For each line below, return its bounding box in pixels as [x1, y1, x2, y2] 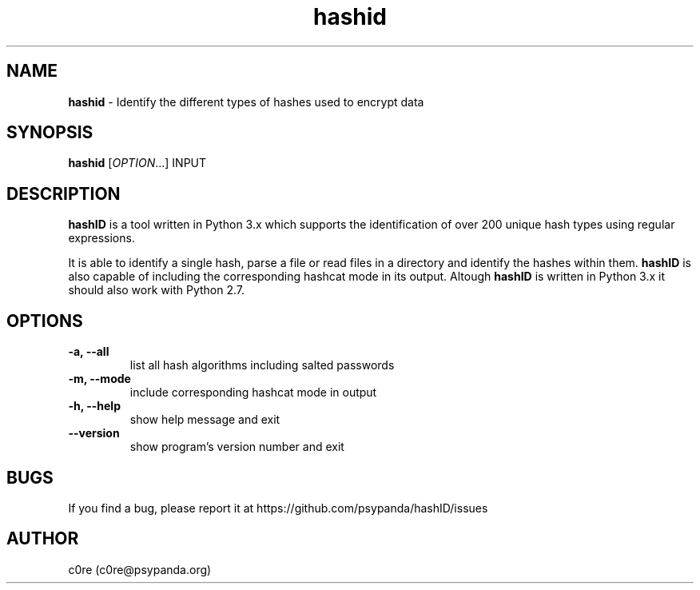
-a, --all [68, 345, 109, 359]
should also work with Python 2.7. [68, 283, 245, 297]
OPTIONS [6, 310, 83, 331]
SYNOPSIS [6, 122, 93, 143]
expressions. [68, 231, 135, 245]
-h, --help [68, 399, 121, 413]
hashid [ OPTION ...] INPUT [68, 156, 207, 170]
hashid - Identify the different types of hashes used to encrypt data [68, 94, 424, 109]
